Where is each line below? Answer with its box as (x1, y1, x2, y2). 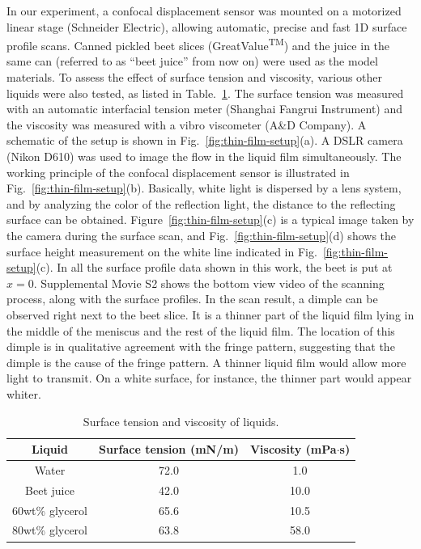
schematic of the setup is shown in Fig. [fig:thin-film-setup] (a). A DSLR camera (6, 132, 403, 149)
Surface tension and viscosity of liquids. (83, 412, 279, 429)
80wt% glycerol (12, 522, 87, 538)
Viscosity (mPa (249, 441, 337, 458)
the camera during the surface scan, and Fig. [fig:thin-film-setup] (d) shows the (6, 226, 397, 243)
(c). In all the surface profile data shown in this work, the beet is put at (36, 259, 393, 276)
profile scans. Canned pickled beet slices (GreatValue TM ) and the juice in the (6, 35, 390, 53)
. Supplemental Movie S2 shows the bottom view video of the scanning (33, 274, 385, 291)
